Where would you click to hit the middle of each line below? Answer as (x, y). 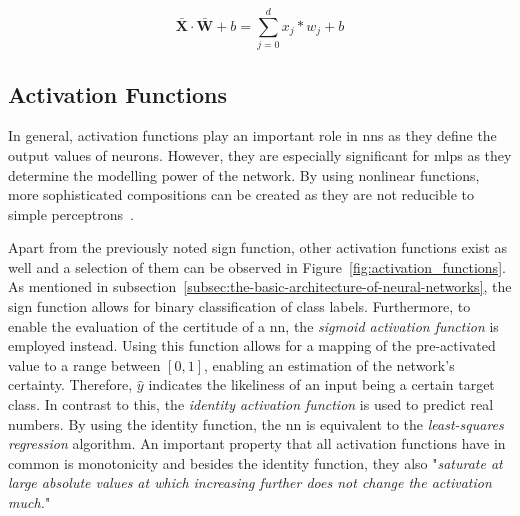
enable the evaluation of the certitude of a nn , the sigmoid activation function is (253, 325)
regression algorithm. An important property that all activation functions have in (257, 443)
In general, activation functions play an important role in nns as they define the (252, 135)
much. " (29, 502)
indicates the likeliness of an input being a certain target (321, 384)
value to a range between (84, 364)
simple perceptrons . (71, 213)
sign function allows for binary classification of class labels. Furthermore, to (239, 306)
